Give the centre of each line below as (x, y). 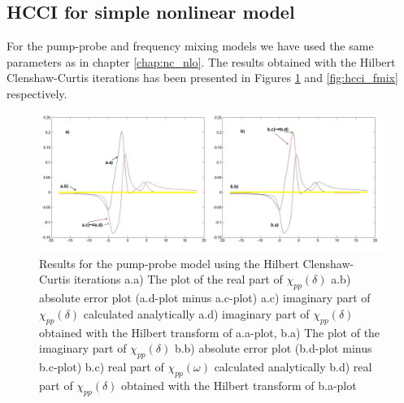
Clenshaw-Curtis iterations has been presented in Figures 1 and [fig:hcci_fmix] (202, 78)
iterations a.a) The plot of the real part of (178, 279)
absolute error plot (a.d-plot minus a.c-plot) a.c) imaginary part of (205, 298)
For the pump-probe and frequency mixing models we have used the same (190, 46)
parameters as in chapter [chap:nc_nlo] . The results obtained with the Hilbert (201, 61)
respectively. (37, 93)
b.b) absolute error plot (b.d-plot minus (273, 348)
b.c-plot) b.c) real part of (102, 366)
